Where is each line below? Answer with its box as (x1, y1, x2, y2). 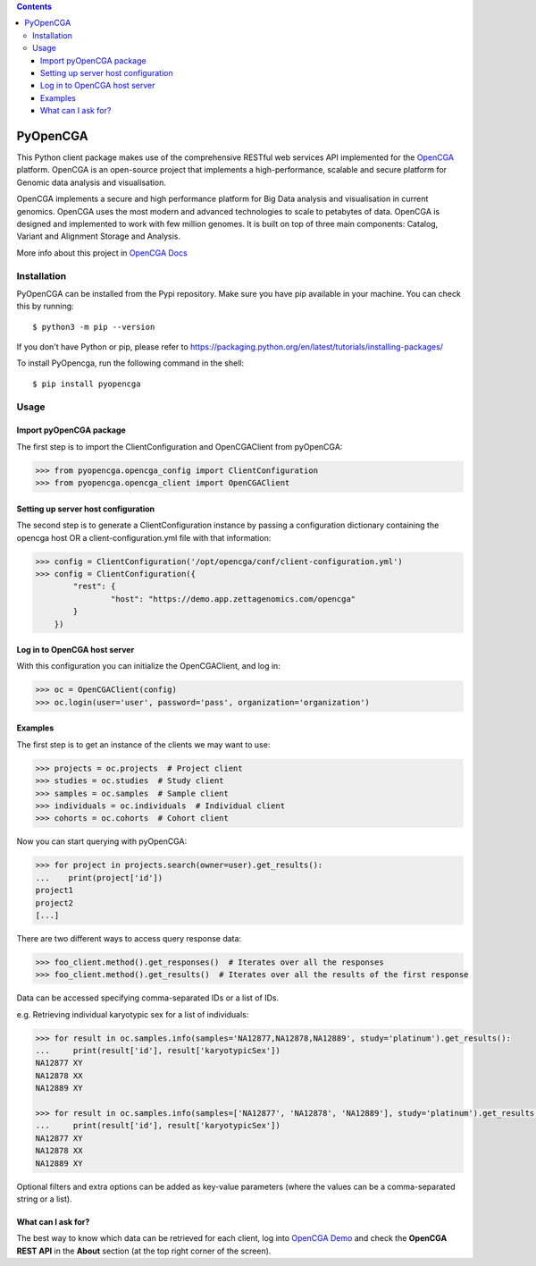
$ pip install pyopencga (32, 378, 141, 389)
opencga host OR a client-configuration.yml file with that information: (16, 532, 272, 543)
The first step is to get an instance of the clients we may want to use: (16, 738, 271, 750)
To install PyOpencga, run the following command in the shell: (16, 358, 245, 368)
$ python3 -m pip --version (32, 322, 155, 332)
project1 (35, 885, 74, 896)
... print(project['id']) (35, 873, 163, 882)
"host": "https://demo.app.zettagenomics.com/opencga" (110, 594, 356, 603)
